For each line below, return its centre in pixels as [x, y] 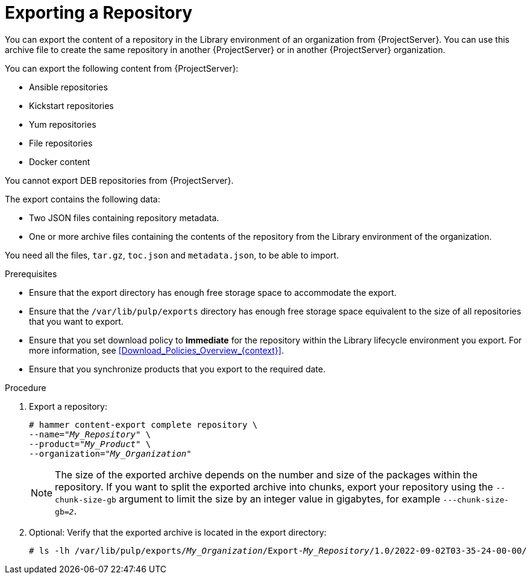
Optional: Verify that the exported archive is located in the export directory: [178, 532]
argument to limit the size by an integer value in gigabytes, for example [280, 499]
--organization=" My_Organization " [110, 453]
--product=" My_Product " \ [90, 444]
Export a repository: [68, 406]
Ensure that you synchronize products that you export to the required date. [177, 369]
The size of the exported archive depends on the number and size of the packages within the [266, 474]
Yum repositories [63, 124]
